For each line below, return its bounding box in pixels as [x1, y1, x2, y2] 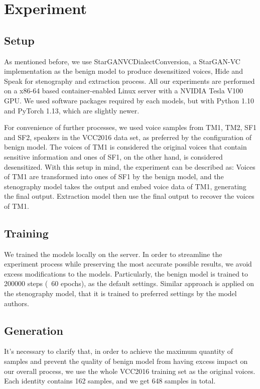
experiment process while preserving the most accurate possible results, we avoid [4, 258, 252, 269]
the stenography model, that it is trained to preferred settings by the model [4, 288, 237, 299]
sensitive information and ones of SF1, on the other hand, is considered [4, 151, 223, 162]
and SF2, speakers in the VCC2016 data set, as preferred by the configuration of [4, 132, 252, 142]
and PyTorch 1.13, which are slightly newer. [4, 105, 140, 115]
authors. [4, 298, 29, 308]
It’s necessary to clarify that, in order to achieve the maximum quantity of [4, 346, 233, 356]
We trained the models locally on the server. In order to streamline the [4, 248, 222, 259]
